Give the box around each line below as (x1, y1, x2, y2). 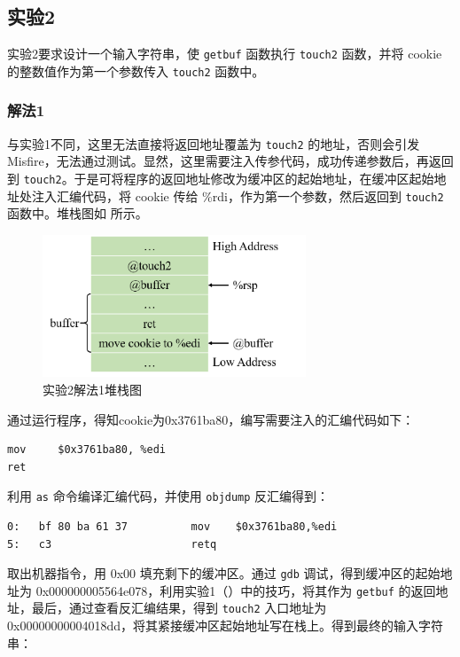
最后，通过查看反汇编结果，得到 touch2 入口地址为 (31, 598, 327, 617)
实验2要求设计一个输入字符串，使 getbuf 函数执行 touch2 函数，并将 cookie (7, 44, 442, 63)
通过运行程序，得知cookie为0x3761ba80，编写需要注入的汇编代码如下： (7, 410, 415, 428)
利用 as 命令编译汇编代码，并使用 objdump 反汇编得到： (7, 487, 330, 505)
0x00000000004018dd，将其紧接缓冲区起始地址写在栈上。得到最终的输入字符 (7, 616, 443, 635)
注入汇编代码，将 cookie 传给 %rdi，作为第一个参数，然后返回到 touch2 (31, 186, 444, 205)
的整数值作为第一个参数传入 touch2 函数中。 (7, 61, 265, 80)
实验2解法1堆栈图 (43, 379, 142, 398)
